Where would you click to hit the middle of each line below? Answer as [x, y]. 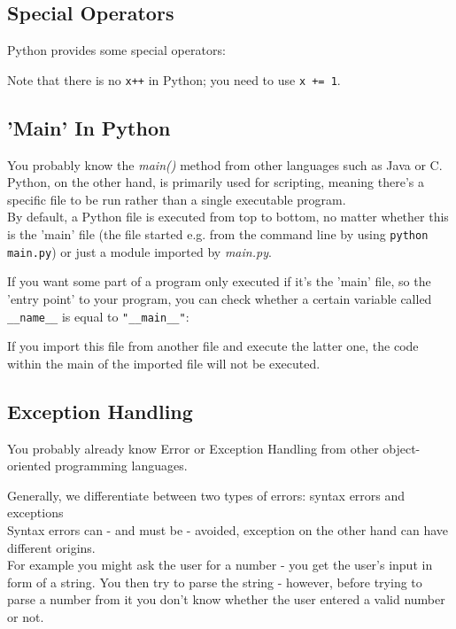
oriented [29, 466]
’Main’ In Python [89, 127]
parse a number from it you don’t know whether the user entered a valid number [226, 599]
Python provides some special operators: [116, 50]
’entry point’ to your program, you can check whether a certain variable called [220, 298]
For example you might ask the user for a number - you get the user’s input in [220, 565]
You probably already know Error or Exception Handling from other [193, 448]
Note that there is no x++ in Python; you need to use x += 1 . [174, 79]
